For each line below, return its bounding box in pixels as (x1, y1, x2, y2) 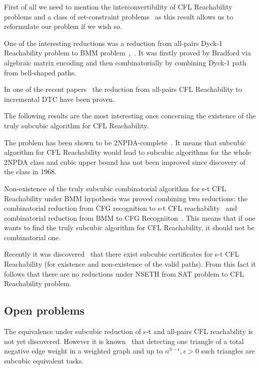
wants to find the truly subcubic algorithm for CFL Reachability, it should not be (4, 222, 254, 233)
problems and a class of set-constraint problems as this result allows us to (4, 11, 233, 21)
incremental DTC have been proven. (4, 93, 115, 104)
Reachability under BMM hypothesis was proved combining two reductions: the (4, 193, 247, 203)
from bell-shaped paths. (4, 67, 76, 77)
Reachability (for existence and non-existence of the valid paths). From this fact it (4, 259, 256, 269)
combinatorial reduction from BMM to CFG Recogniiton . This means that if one (4, 212, 255, 223)
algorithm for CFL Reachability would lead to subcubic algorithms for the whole (4, 147, 251, 157)
